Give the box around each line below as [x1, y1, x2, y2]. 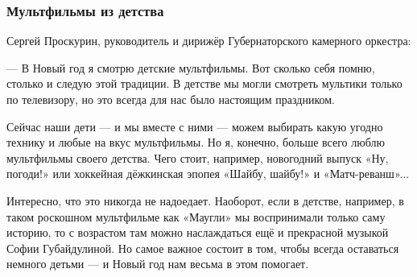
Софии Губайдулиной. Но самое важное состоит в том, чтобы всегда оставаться [6, 239, 399, 256]
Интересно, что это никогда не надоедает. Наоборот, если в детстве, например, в [6, 192, 404, 209]
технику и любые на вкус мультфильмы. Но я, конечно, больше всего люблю [6, 134, 385, 151]
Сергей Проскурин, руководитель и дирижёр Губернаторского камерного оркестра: [6, 32, 411, 49]
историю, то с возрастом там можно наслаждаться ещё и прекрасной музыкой [6, 224, 389, 241]
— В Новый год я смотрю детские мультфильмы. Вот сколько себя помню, [6, 59, 375, 76]
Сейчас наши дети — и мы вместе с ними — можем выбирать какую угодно [6, 118, 383, 134]
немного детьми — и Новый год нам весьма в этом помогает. [6, 255, 309, 272]
